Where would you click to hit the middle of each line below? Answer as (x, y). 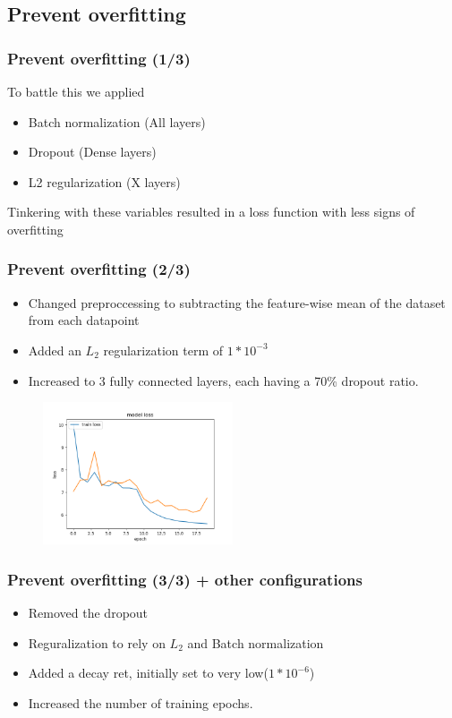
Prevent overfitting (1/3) (99, 58)
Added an (55, 350)
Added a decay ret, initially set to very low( (148, 673)
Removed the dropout (88, 612)
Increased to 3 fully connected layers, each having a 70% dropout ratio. (223, 380)
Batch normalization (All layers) (117, 121)
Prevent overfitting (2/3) (99, 269)
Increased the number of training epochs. (141, 702)
